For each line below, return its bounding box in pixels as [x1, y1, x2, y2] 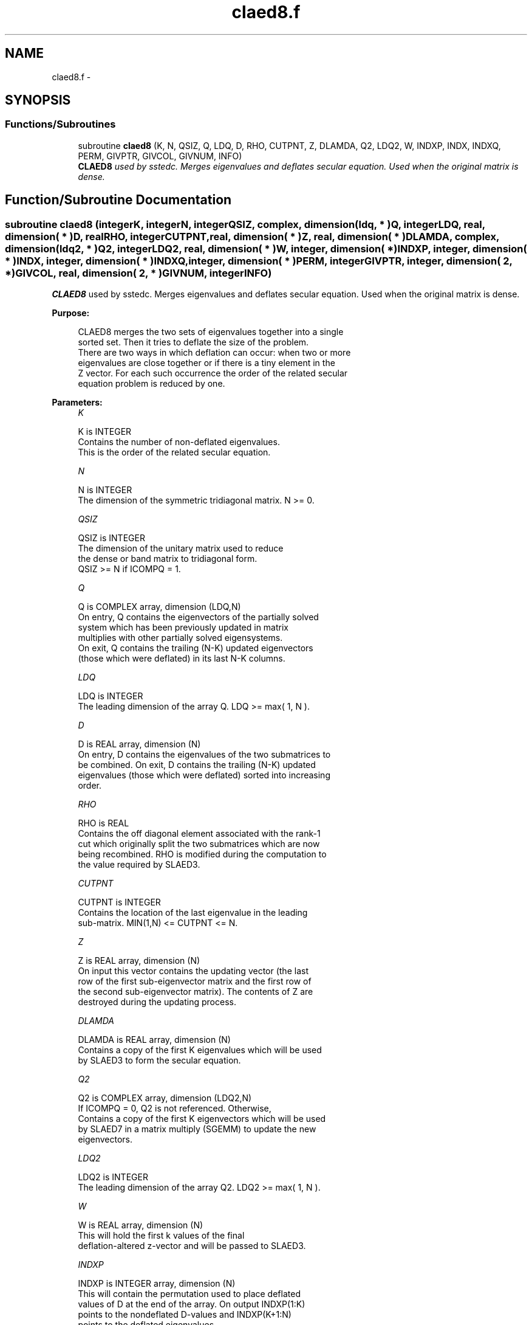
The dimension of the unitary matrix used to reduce [78, 543, 284, 554]
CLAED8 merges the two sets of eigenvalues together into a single [78, 327, 344, 337]
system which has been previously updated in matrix [78, 622, 288, 633]
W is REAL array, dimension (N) [78, 1220, 203, 1231]
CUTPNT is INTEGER [78, 897, 161, 908]
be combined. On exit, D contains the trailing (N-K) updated [78, 759, 316, 770]
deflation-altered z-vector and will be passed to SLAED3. [78, 1240, 306, 1251]
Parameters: [52, 397, 103, 408]
